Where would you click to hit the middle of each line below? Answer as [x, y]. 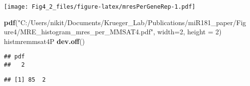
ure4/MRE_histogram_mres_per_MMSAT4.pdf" [79, 32]
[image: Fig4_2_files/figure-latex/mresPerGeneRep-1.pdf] [100, 7]
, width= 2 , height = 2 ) [187, 32]
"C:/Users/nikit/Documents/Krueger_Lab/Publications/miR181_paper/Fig [132, 22]
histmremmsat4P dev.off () [45, 41]
